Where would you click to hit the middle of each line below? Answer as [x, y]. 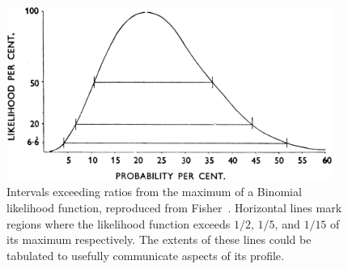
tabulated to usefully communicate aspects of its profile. [145, 255]
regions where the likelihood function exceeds [119, 223]
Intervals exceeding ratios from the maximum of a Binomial [154, 192]
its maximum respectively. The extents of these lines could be [159, 239]
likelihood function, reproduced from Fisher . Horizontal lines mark [174, 207]
